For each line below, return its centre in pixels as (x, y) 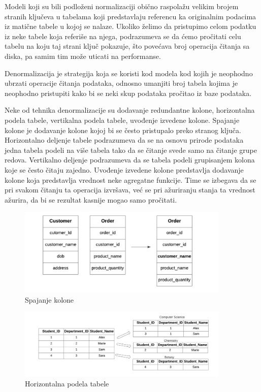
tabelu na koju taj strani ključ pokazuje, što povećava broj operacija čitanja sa (127, 46)
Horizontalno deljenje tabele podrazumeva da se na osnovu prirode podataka (124, 140)
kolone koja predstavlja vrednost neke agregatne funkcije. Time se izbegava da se (130, 179)
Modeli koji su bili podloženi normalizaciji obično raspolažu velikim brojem (122, 6)
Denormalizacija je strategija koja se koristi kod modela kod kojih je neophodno (129, 73)
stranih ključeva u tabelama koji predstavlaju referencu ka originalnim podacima (130, 16)
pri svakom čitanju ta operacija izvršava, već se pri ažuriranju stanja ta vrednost (130, 190)
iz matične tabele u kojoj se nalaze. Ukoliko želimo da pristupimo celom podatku (130, 26)
